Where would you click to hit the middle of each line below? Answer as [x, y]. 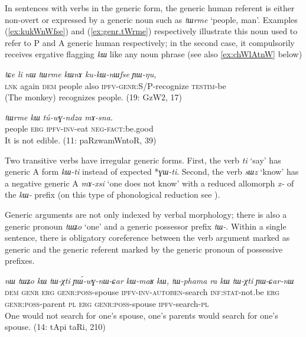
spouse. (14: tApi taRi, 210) [55, 327]
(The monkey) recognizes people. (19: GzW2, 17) [94, 97]
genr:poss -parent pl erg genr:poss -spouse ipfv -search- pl [107, 304]
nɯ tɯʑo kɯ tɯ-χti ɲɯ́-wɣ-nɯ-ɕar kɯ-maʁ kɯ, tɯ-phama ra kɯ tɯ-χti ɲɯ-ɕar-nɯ [149, 280]
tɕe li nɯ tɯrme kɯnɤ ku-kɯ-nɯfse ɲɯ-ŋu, [81, 73]
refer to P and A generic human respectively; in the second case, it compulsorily [150, 42]
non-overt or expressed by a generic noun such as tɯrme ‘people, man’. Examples [151, 19]
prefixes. [20, 261]
